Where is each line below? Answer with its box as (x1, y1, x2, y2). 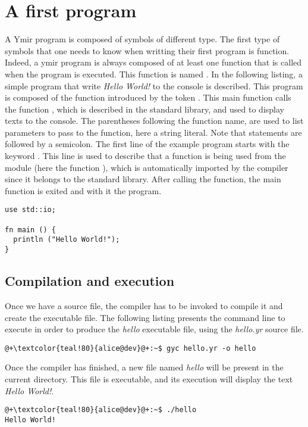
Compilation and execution (5, 272, 175, 290)
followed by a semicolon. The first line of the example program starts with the (5, 138, 290, 150)
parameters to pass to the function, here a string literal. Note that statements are (5, 126, 302, 138)
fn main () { (5, 225, 56, 234)
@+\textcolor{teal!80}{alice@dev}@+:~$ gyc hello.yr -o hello (5, 344, 256, 353)
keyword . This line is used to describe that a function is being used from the (5, 149, 286, 162)
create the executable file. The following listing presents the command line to (5, 311, 285, 323)
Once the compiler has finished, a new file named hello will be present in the (5, 361, 284, 373)
